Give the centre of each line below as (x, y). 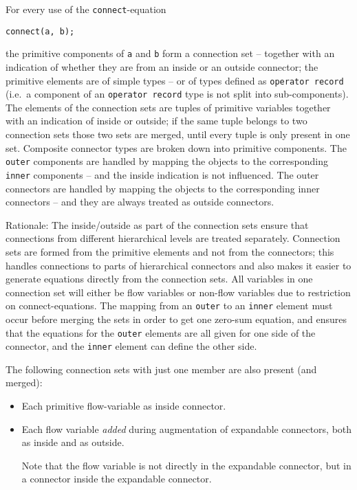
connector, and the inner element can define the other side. (131, 346)
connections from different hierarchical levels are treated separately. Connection (173, 238)
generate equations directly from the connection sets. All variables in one (159, 279)
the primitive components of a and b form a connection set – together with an (170, 53)
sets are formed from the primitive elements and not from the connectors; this (170, 251)
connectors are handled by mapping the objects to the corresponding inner (163, 188)
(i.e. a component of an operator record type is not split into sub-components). (177, 94)
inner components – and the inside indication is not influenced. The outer (162, 174)
